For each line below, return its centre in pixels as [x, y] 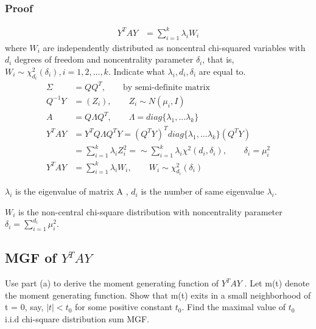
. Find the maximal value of [234, 307]
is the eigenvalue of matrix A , [72, 191]
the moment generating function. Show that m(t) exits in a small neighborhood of [158, 295]
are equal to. [222, 71]
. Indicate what [136, 71]
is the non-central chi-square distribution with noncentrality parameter [150, 211]
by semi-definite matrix [166, 87]
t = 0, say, [24, 307]
